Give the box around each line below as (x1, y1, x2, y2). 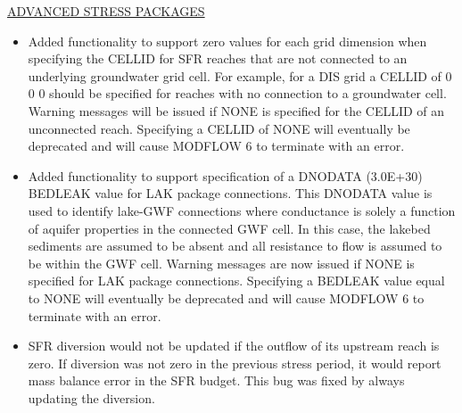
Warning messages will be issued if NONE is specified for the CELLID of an (28, 101, 445, 120)
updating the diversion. (28, 388, 155, 407)
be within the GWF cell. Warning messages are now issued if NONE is (28, 253, 415, 272)
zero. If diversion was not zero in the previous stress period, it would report (28, 353, 441, 372)
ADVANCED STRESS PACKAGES (7, 2, 205, 20)
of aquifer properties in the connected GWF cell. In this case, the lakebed (28, 219, 431, 237)
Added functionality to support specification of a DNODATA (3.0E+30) (28, 166, 423, 185)
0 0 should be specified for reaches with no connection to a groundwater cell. (28, 84, 447, 103)
